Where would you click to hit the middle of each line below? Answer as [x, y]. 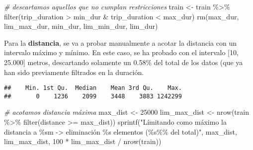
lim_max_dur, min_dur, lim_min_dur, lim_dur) [81, 26]
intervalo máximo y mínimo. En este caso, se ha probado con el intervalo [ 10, [121, 52]
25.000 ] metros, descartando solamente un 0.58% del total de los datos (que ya [124, 62]
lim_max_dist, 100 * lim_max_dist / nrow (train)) [83, 141]
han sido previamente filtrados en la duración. [74, 72]
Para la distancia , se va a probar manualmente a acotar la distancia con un [120, 42]
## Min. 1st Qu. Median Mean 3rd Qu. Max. [93, 88]
